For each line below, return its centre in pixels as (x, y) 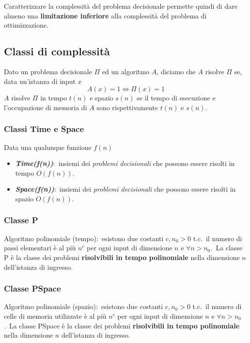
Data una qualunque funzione (48, 147)
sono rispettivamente (127, 107)
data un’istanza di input (40, 81)
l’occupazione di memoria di (46, 107)
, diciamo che (176, 71)
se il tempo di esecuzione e (176, 98)
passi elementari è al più (40, 248)
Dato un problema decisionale (48, 71)
